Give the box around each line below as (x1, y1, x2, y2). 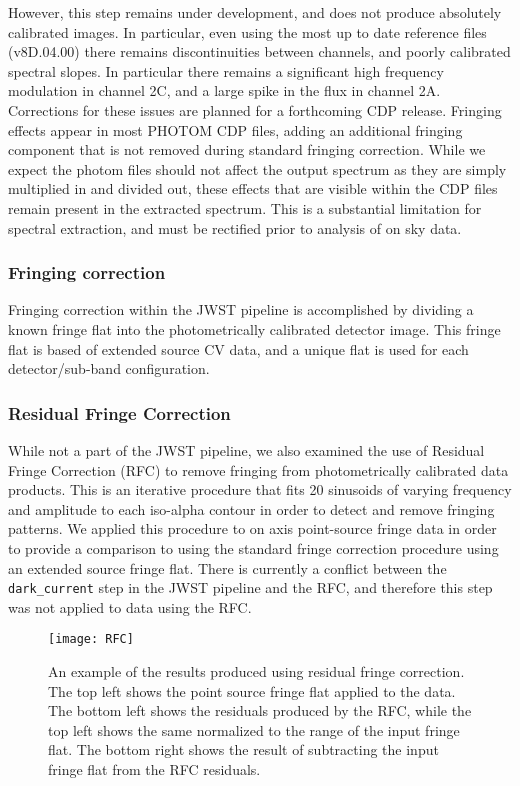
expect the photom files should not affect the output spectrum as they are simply (8, 158, 507, 179)
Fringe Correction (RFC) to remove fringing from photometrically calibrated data (8, 459, 509, 480)
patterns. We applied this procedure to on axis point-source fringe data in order (8, 518, 497, 539)
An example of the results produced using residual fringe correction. (48, 661, 465, 681)
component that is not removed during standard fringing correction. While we (8, 139, 486, 160)
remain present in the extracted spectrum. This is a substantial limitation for (8, 197, 482, 218)
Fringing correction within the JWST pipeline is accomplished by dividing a (8, 299, 474, 320)
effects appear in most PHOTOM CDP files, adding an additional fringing (8, 119, 463, 140)
